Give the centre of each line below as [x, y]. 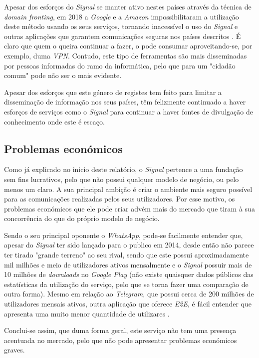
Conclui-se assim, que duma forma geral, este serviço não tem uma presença [120, 330]
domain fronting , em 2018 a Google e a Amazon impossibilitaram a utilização [122, 16]
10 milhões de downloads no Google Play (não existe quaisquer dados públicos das [129, 274]
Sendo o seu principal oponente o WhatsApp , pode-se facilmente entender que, [124, 235]
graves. [14, 350]
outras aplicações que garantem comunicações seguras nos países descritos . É [123, 36]
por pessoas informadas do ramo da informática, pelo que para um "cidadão [120, 65]
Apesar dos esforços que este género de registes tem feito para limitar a [113, 92]
